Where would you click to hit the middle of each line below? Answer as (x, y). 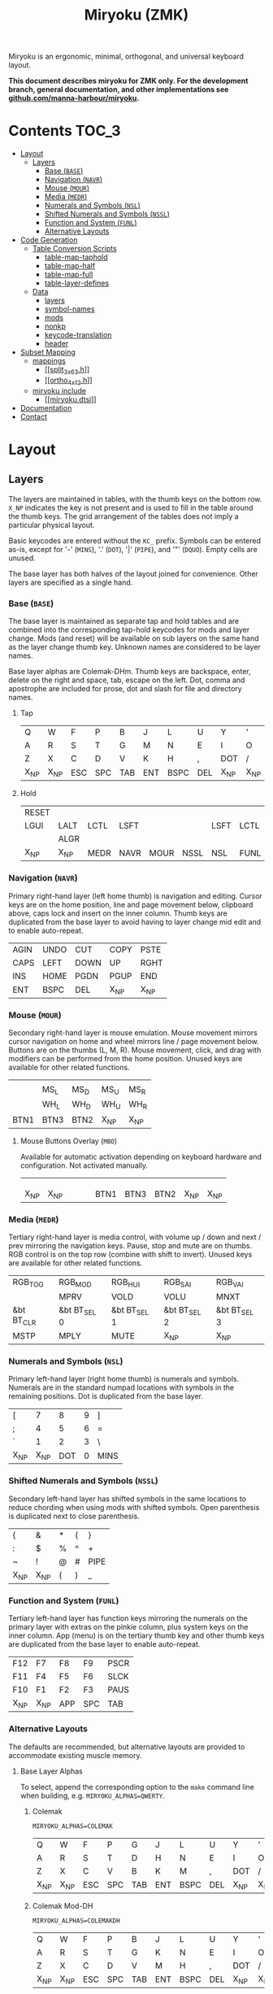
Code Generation (49, 240)
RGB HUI (126, 1283)
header (56, 344)
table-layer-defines (77, 283)
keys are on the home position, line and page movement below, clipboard (131, 904)
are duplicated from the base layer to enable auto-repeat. (104, 1644)
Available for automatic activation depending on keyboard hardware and (141, 1156)
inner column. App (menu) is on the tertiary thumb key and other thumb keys (136, 1635)
